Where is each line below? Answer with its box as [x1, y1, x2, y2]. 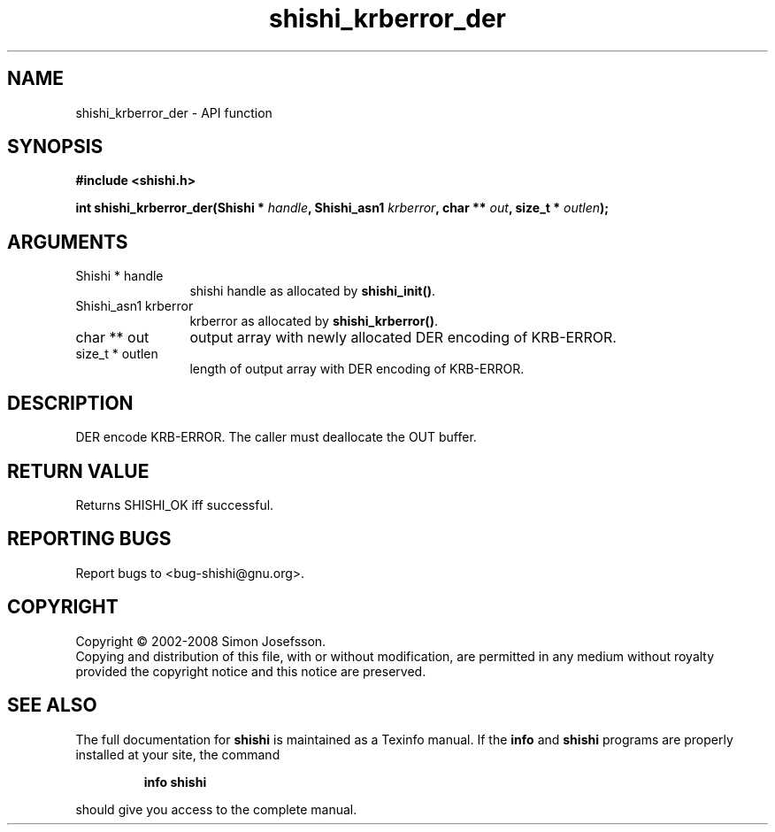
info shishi [143, 774, 207, 790]
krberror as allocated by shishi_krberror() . [189, 313, 438, 329]
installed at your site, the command [75, 746, 280, 762]
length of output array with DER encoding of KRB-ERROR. [189, 361, 525, 377]
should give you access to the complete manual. [75, 801, 357, 817]
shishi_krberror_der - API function [75, 104, 272, 120]
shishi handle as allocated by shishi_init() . [189, 283, 435, 299]
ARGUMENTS [7, 230, 128, 253]
